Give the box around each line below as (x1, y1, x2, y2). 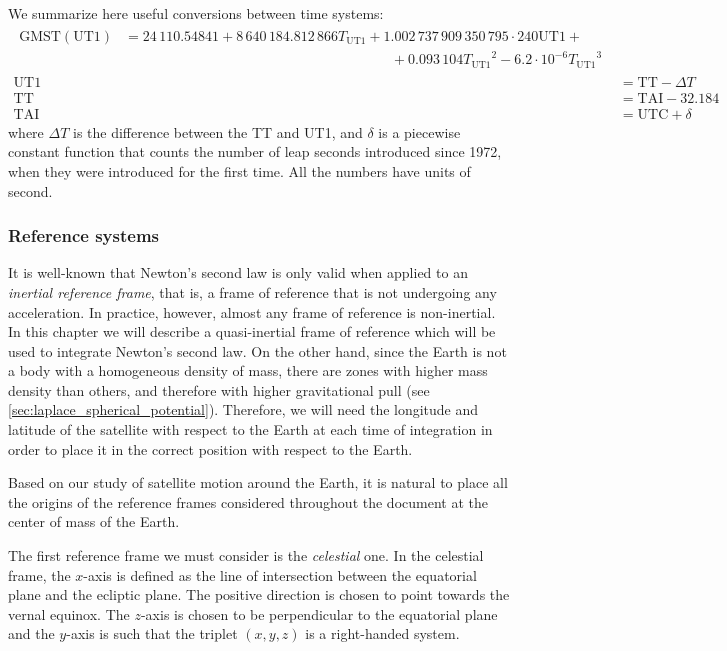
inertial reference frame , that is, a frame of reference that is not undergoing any (8, 281, 497, 302)
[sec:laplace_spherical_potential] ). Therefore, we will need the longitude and (8, 399, 479, 420)
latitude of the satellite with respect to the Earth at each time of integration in (8, 419, 493, 440)
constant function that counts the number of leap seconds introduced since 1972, (8, 141, 502, 162)
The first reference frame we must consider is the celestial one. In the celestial (8, 545, 484, 566)
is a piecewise (378, 121, 461, 142)
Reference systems (8, 223, 159, 248)
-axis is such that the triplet (66, 623, 238, 644)
